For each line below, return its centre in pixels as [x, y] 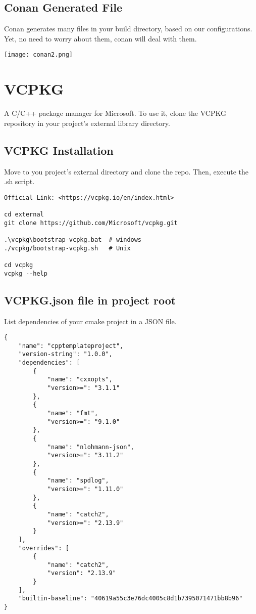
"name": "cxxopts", [80, 380]
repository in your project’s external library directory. [87, 123]
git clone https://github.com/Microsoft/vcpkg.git [91, 223]
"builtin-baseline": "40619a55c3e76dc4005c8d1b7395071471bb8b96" [131, 599]
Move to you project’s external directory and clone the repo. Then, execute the [126, 171]
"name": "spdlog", [78, 481]
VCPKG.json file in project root [90, 300]
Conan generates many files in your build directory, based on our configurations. [128, 29]
